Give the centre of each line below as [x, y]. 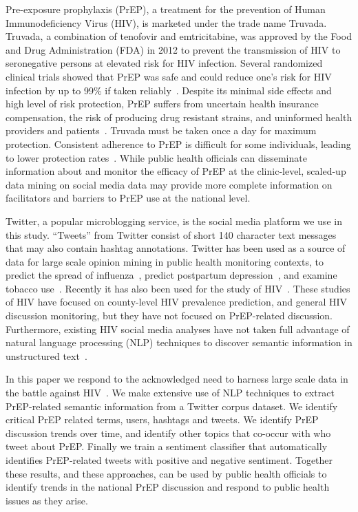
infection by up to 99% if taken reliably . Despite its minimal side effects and [169, 90]
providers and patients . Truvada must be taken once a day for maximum [161, 130]
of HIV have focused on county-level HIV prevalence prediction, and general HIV [177, 302]
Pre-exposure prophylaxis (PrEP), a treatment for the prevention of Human [166, 9]
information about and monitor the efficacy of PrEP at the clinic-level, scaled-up [176, 171]
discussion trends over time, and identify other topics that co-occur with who [168, 433]
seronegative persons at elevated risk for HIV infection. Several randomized [164, 63]
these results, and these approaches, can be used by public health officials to [166, 473]
